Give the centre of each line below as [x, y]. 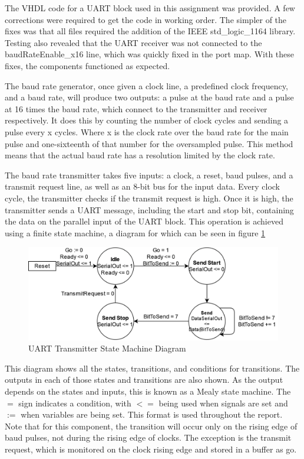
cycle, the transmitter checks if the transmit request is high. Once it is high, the [149, 198]
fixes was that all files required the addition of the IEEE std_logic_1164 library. [150, 31]
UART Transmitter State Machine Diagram [107, 348]
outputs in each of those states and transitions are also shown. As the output [144, 380]
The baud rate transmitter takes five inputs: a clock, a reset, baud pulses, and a [149, 175]
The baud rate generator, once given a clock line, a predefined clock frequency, [146, 85]
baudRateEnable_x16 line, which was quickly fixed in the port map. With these [150, 54]
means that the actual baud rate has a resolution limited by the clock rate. [140, 155]
